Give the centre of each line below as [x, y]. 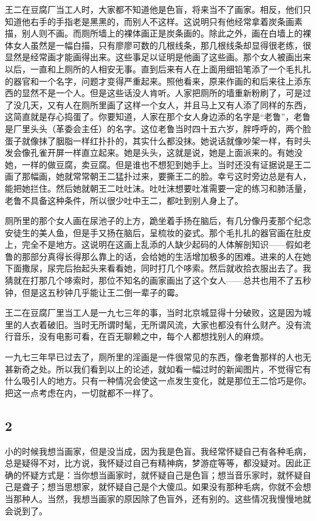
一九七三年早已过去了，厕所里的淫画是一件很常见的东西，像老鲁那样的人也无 [158, 357]
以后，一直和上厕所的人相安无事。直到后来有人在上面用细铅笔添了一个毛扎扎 [158, 68]
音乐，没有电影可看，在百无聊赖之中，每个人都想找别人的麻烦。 [141, 336]
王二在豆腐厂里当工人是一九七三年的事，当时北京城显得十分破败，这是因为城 [158, 313]
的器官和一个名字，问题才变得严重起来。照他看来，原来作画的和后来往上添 [154, 81]
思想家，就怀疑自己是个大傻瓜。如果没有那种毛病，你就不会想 [187, 487]
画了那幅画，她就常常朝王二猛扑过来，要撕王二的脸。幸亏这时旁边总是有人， [158, 176]
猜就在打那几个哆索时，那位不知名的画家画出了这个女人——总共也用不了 [149, 280]
